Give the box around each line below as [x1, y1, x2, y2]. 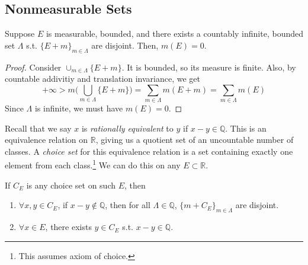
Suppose [5, 27, 35, 40]
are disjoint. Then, [91, 39, 159, 51]
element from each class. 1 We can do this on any [5, 157, 181, 171]
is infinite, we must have [34, 102, 123, 114]
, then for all [105, 199, 150, 211]
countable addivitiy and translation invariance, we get [5, 72, 200, 85]
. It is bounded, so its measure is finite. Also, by [121, 60, 296, 73]
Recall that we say [5, 122, 72, 134]
